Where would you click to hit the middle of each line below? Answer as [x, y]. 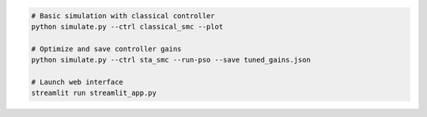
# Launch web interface [77, 82]
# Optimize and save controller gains [106, 49]
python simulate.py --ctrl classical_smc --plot [127, 26]
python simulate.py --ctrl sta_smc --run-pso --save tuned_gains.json [171, 60]
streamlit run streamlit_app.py [94, 93]
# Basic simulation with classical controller [123, 15]
